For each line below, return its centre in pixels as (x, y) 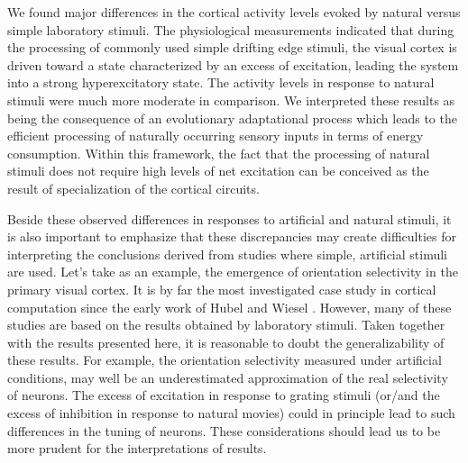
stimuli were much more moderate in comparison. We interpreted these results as (231, 100)
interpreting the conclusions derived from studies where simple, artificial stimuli (227, 254)
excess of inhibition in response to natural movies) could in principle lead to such (231, 413)
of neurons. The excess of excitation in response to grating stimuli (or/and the (224, 395)
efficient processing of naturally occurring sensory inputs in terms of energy (216, 136)
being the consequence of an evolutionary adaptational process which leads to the (232, 118)
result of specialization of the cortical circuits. (133, 188)
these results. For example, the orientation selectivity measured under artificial (225, 360)
